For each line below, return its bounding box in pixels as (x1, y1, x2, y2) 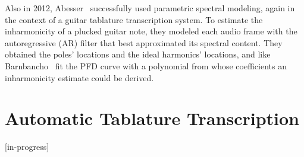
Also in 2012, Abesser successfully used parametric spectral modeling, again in (5, 2, 295, 14)
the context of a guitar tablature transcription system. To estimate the (5, 13, 263, 25)
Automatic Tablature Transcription (5, 106, 299, 130)
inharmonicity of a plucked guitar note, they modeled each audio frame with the (5, 25, 297, 37)
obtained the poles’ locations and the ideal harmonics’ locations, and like (5, 48, 271, 60)
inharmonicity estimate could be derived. (5, 71, 154, 84)
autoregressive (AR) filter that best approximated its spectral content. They (5, 36, 283, 49)
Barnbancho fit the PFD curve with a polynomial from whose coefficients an (5, 59, 287, 72)
